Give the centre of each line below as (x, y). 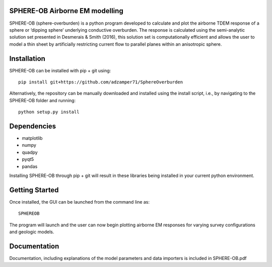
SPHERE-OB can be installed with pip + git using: (60, 70)
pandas (30, 166)
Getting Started (34, 190)
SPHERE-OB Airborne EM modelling (66, 11)
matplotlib (32, 138)
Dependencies (33, 126)
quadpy (30, 152)
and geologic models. (32, 232)
